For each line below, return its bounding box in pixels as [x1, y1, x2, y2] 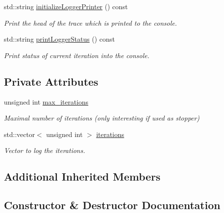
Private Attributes [4, 74, 98, 89]
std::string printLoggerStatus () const [4, 34, 115, 44]
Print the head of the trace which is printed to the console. [4, 17, 177, 28]
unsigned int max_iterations [4, 96, 89, 106]
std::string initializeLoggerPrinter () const [4, 1, 128, 11]
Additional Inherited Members [4, 169, 160, 184]
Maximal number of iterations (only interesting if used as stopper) [4, 113, 200, 123]
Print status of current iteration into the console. [4, 50, 150, 60]
